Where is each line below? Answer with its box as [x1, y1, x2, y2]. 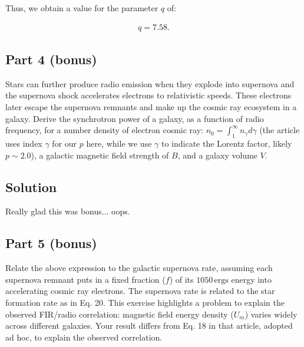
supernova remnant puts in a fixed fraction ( [5, 273, 166, 285]
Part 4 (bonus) [5, 50, 97, 68]
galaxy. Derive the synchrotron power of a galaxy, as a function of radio [5, 112, 264, 124]
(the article [259, 124, 300, 136]
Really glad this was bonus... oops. [5, 205, 130, 217]
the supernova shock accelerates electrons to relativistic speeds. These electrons [5, 89, 292, 101]
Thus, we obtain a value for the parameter [5, 2, 158, 14]
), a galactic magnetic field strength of [31, 148, 169, 161]
